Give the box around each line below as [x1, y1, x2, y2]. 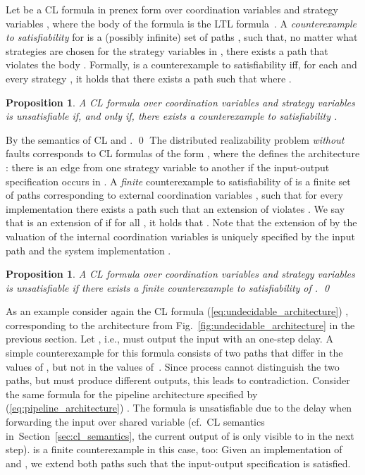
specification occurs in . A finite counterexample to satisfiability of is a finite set [6, 173, 351, 188]
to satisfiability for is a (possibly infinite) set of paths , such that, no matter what [6, 30, 358, 44]
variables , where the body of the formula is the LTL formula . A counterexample [6, 16, 357, 30]
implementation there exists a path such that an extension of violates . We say [6, 201, 345, 216]
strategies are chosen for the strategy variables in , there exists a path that [6, 43, 328, 58]
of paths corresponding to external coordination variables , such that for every [6, 187, 343, 202]
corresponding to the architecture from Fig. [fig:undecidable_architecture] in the [6, 317, 355, 332]
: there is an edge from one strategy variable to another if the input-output [6, 159, 330, 174]
